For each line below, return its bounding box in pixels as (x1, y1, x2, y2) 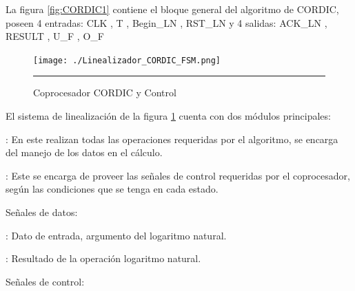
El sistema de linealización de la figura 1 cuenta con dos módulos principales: (6, 109, 331, 123)
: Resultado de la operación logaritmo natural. (6, 251, 201, 266)
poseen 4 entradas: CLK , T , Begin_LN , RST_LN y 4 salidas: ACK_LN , (6, 15, 327, 30)
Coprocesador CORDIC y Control (33, 85, 176, 100)
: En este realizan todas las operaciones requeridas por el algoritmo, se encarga (6, 131, 338, 146)
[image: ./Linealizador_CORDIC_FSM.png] (33, 55, 221, 65)
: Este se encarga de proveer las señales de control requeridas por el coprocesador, (6, 168, 350, 182)
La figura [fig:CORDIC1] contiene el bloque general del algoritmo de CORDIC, (6, 2, 339, 16)
